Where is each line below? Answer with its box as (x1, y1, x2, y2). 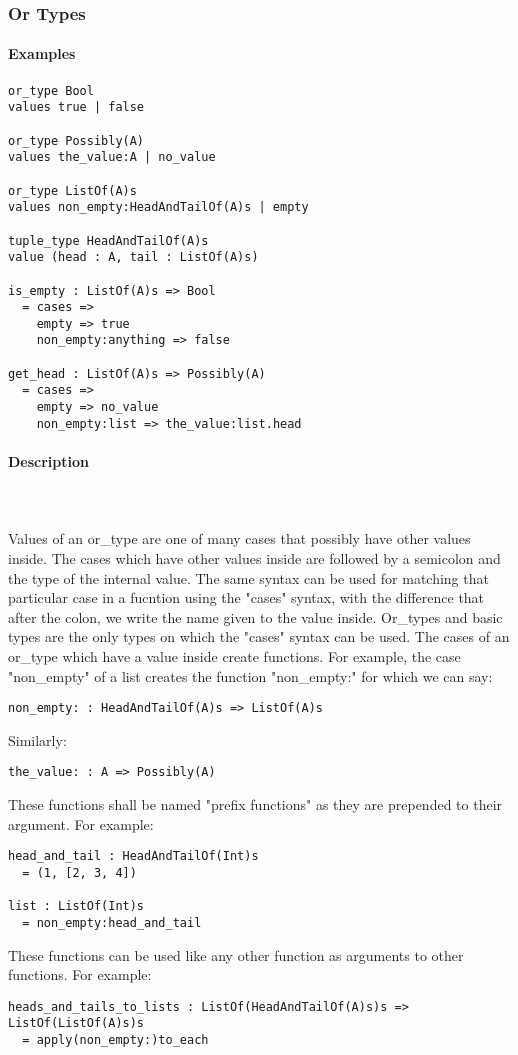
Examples (8, 43, 76, 64)
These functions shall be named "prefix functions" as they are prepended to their (8, 794, 503, 815)
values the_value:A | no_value (8, 150, 216, 165)
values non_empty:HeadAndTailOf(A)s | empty (8, 200, 309, 215)
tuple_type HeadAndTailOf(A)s (8, 233, 209, 248)
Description (8, 451, 90, 472)
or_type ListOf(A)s (8, 183, 137, 198)
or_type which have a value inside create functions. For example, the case (8, 645, 461, 666)
